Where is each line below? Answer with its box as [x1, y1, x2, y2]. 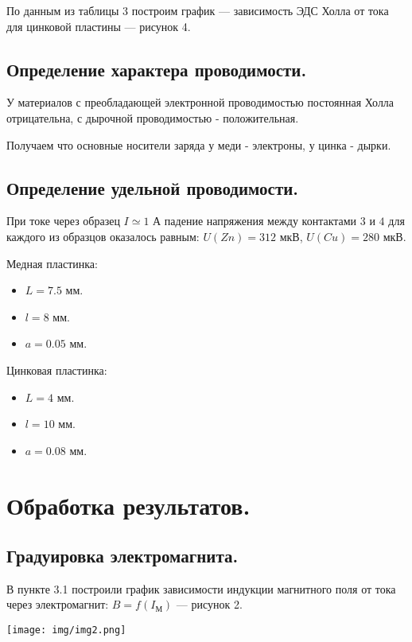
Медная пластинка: [6, 255, 98, 271]
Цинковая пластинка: [6, 361, 107, 378]
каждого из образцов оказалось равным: [6, 228, 200, 244]
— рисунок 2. [176, 596, 243, 613]
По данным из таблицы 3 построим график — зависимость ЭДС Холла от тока [6, 2, 389, 18]
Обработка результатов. [6, 488, 251, 521]
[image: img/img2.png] [6, 624, 126, 636]
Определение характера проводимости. [6, 56, 307, 81]
